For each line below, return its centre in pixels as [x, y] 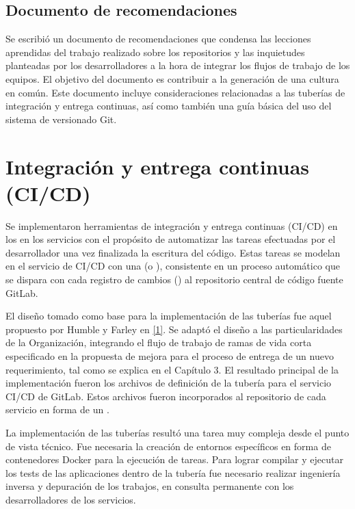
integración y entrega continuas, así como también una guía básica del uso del [169, 106]
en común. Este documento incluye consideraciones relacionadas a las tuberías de [175, 92]
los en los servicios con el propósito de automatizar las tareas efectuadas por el [171, 239]
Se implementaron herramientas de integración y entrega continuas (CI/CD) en [172, 225]
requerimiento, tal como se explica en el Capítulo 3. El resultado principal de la [172, 369]
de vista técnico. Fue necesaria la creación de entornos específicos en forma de [168, 446]
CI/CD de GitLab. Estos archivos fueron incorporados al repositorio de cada [166, 396]
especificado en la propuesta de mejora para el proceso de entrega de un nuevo [170, 356]
